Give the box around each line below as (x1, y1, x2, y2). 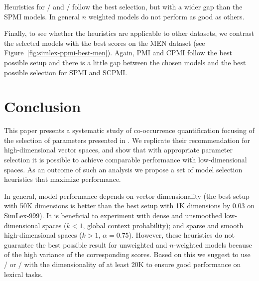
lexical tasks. (4, 269, 43, 279)
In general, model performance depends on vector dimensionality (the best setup (4, 190, 250, 201)
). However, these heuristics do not (129, 230, 235, 240)
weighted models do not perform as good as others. (88, 11, 245, 21)
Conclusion (4, 96, 81, 117)
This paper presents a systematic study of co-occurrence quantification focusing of (4, 125, 255, 136)
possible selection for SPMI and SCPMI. (4, 67, 128, 77)
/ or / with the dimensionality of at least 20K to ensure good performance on (4, 259, 241, 269)
